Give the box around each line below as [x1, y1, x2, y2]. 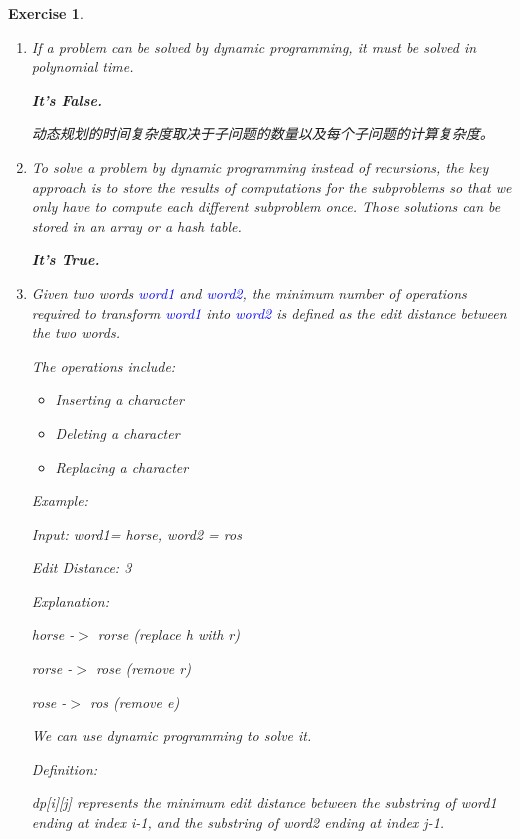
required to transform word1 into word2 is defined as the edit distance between [31, 302, 507, 323]
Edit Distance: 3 [31, 557, 132, 578]
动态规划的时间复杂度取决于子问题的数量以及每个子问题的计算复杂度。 [31, 123, 494, 144]
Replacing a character [55, 456, 189, 477]
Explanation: [31, 590, 109, 611]
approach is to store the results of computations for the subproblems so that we [31, 176, 512, 197]
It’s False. [31, 89, 103, 110]
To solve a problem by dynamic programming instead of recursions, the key [31, 156, 489, 177]
